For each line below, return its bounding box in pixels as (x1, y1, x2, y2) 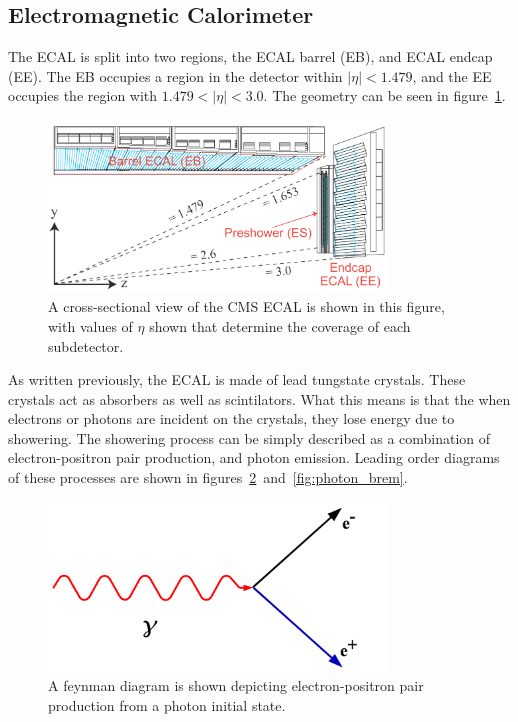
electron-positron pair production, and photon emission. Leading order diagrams (8, 447, 500, 468)
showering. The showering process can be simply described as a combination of (8, 427, 491, 448)
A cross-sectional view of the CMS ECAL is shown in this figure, (48, 296, 445, 317)
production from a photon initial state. (48, 694, 286, 715)
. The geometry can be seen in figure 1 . (263, 85, 506, 106)
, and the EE (412, 65, 492, 86)
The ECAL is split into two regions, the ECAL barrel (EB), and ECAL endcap (8, 46, 493, 67)
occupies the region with (8, 85, 158, 106)
